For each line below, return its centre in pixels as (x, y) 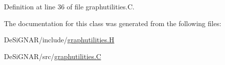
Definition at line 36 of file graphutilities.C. (69, 6)
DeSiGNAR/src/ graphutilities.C (53, 56)
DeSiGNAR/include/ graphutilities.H (59, 40)
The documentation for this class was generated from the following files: (113, 23)
